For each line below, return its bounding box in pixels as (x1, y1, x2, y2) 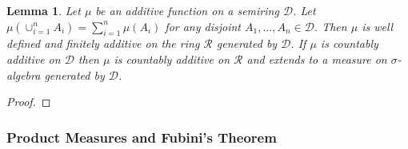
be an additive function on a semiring (95, 2, 279, 18)
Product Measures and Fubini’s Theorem (6, 127, 277, 147)
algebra (6, 66, 41, 83)
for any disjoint (165, 18, 241, 34)
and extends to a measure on (246, 50, 387, 67)
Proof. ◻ (6, 93, 51, 110)
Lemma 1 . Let (6, 2, 81, 18)
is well (362, 18, 394, 34)
